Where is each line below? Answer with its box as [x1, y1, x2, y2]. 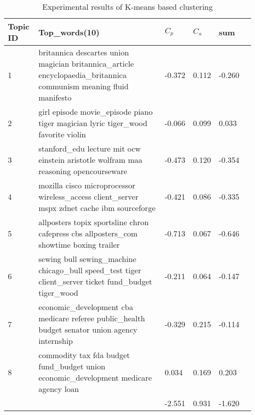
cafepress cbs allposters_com [38, 228, 138, 239]
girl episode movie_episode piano [38, 106, 153, 117]
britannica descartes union [38, 47, 129, 58]
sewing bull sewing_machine [38, 253, 136, 264]
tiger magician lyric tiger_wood [38, 117, 148, 129]
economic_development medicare [38, 372, 152, 383]
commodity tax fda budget [38, 349, 130, 361]
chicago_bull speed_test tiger [38, 264, 141, 276]
